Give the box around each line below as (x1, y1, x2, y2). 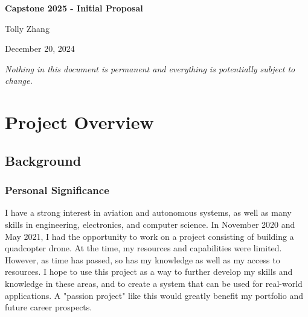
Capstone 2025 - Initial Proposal (5, 2, 143, 14)
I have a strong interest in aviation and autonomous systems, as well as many (5, 206, 292, 219)
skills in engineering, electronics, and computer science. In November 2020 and (5, 218, 295, 230)
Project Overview (5, 110, 154, 134)
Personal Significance (5, 183, 109, 198)
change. (5, 74, 33, 87)
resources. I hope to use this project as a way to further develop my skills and (5, 265, 293, 278)
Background (5, 151, 82, 169)
